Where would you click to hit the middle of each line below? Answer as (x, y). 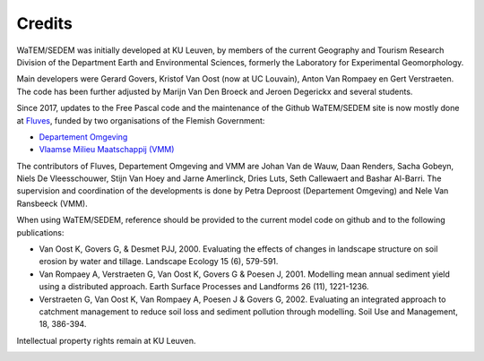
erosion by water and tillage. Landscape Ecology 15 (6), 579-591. (159, 262)
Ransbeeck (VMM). (52, 203)
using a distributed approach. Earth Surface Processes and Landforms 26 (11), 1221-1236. (204, 287)
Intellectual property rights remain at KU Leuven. (106, 340)
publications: (40, 232)
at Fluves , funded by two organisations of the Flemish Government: (141, 120)
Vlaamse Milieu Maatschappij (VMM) (107, 150)
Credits (45, 23)
